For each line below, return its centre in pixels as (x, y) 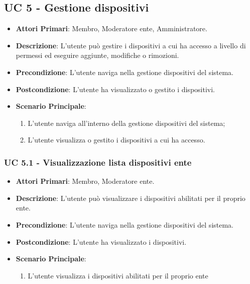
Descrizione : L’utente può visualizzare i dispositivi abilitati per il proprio (131, 198)
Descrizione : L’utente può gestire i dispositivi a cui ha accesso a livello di (131, 45)
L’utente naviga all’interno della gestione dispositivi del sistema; (127, 123)
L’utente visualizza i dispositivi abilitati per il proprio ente (118, 275)
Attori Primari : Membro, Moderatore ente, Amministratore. (111, 28)
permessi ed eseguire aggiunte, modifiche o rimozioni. (97, 55)
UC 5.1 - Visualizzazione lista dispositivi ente (98, 162)
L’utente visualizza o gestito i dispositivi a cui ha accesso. (116, 140)
